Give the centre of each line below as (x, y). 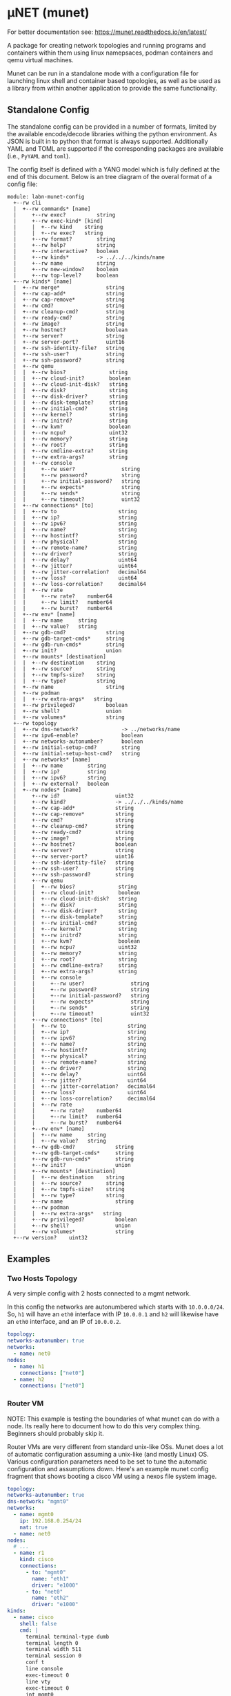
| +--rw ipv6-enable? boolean (78, 735)
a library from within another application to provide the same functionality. (112, 88)
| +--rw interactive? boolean (66, 251)
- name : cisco (33, 1617)
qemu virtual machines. (40, 59)
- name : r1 (29, 1553)
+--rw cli (27, 203)
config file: (22, 184)
